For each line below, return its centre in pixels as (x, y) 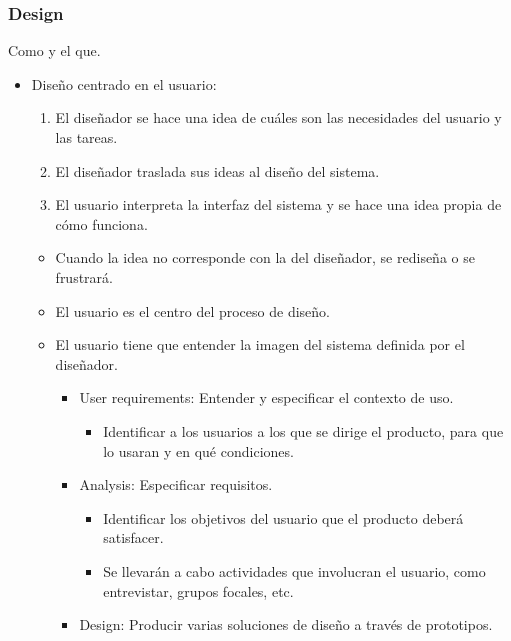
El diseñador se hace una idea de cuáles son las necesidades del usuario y (278, 117)
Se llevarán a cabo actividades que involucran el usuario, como (294, 570)
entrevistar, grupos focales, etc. (198, 590)
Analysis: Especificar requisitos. (176, 484)
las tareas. (86, 137)
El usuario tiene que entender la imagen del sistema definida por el (260, 344)
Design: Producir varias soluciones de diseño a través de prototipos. (286, 624)
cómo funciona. (101, 223)
